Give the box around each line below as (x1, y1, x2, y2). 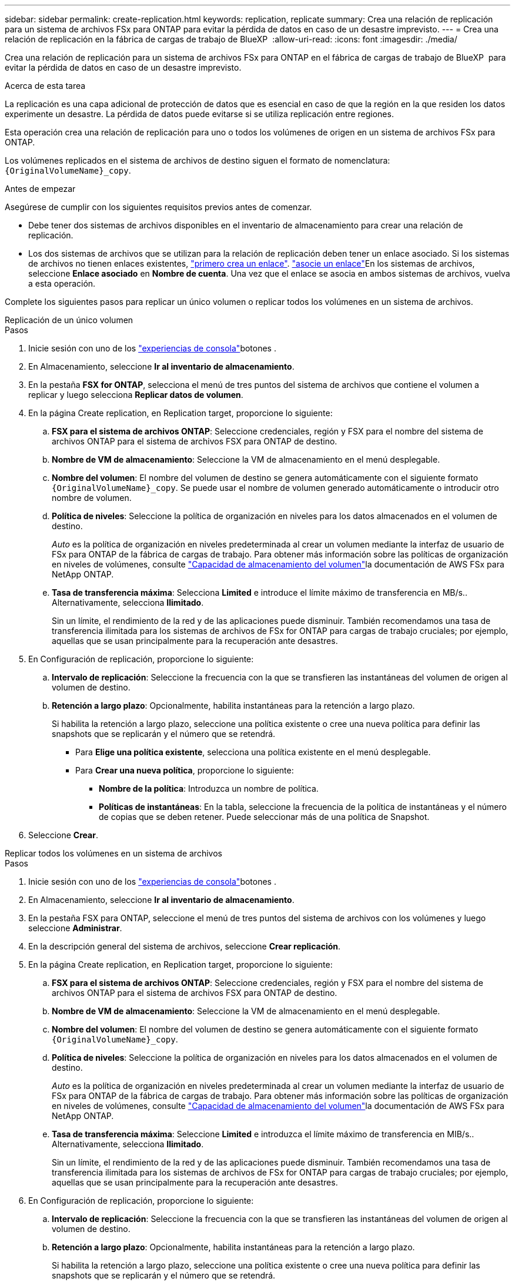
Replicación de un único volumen (5, 315, 133, 325)
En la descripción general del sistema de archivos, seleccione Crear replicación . (28, 941, 341, 951)
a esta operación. (28, 278, 96, 288)
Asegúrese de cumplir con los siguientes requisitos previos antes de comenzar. (5, 202, 312, 212)
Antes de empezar (5, 184, 76, 194)
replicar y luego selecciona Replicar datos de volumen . (28, 390, 243, 400)
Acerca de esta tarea (5, 81, 86, 91)
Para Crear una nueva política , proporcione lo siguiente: (75, 765, 294, 775)
